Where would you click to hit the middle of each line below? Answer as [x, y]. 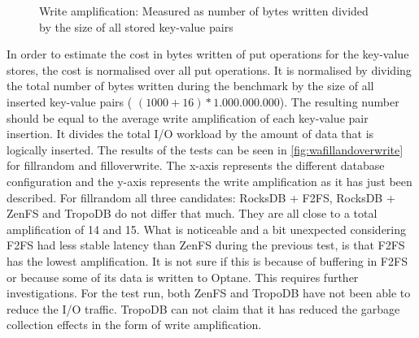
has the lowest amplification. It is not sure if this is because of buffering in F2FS [207, 260]
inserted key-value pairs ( [70, 101]
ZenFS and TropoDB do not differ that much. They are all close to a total [192, 213]
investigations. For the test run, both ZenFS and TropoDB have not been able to [209, 293]
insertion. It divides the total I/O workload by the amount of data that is [190, 134]
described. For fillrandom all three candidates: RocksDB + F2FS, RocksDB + [201, 197]
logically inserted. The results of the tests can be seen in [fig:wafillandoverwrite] [205, 149]
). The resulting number [339, 101]
